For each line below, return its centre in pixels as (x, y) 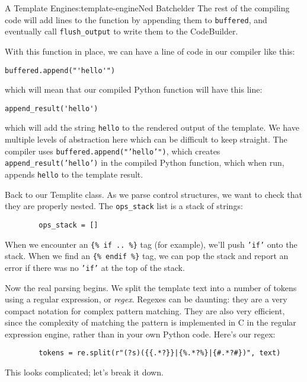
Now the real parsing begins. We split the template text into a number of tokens (151, 287)
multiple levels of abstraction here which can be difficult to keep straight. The (146, 139)
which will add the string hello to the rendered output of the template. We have (152, 127)
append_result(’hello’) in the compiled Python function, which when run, (145, 162)
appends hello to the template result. (74, 174)
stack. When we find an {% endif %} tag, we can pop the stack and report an (147, 256)
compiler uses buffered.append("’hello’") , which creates (113, 151)
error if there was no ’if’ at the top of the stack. (95, 267)
